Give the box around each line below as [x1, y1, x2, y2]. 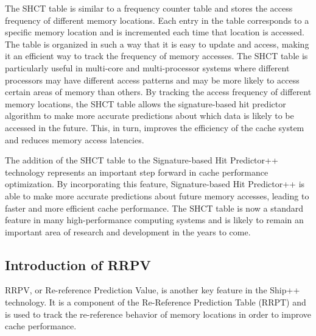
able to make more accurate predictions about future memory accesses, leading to [5, 189, 309, 202]
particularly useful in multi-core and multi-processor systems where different [5, 61, 290, 74]
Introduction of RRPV [5, 255, 151, 274]
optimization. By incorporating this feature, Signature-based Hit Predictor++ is [5, 177, 305, 190]
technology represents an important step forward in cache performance [5, 165, 269, 178]
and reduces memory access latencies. [5, 133, 144, 146]
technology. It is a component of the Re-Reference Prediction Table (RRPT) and [5, 296, 306, 309]
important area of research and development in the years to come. [5, 225, 251, 238]
